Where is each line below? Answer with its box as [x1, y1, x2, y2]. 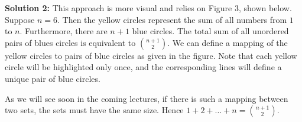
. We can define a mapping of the [167, 36, 288, 48]
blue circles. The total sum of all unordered [132, 25, 289, 37]
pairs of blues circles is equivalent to [5, 36, 136, 48]
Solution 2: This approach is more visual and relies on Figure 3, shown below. [5, 2, 292, 14]
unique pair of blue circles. [5, 72, 100, 84]
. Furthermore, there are [20, 25, 108, 37]
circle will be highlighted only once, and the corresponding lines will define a [5, 61, 282, 73]
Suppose [5, 13, 35, 25]
